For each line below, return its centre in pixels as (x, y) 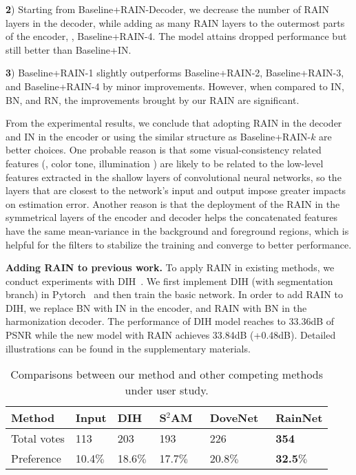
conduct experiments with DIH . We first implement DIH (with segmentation (169, 281)
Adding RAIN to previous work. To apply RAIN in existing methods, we (170, 267)
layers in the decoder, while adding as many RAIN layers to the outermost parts (175, 22)
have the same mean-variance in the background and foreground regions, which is (177, 230)
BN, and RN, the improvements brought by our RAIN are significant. (153, 99)
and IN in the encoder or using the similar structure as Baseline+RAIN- (158, 136)
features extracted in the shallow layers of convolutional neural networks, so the (174, 177)
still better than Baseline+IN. (69, 49)
